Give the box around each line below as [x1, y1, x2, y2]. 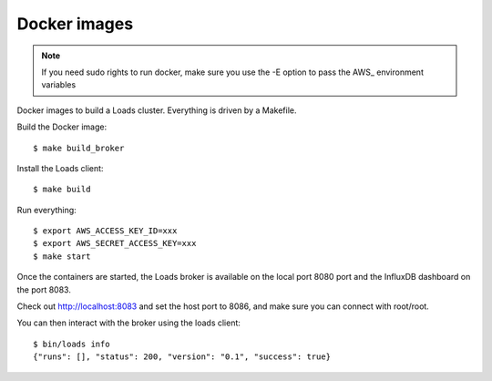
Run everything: [16, 204, 77, 215]
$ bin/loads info [33, 338, 110, 349]
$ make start [33, 251, 91, 262]
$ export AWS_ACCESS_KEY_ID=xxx [33, 226, 178, 236]
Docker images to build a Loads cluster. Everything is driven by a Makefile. [16, 105, 297, 116]
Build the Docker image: [16, 121, 108, 132]
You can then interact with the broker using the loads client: [16, 317, 241, 328]
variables [41, 79, 77, 90]
